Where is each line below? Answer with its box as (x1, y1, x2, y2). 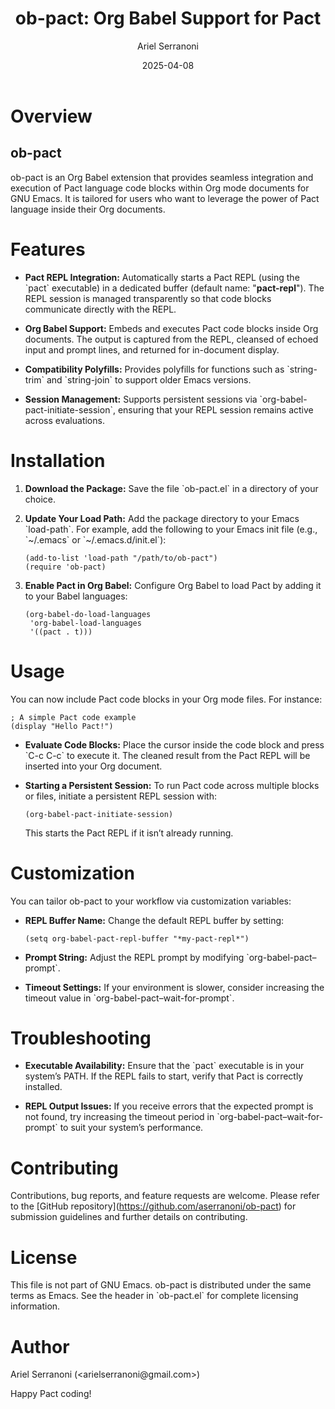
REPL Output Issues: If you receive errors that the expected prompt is (24, 1100, 314, 1112)
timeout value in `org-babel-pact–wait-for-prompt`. (24, 992, 235, 1004)
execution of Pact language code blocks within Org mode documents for (10, 182, 310, 194)
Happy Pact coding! (10, 1388, 92, 1400)
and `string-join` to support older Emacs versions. (46, 373, 252, 386)
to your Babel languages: (24, 590, 128, 602)
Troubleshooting (10, 1027, 152, 1049)
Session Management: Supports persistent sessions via (24, 393, 258, 405)
